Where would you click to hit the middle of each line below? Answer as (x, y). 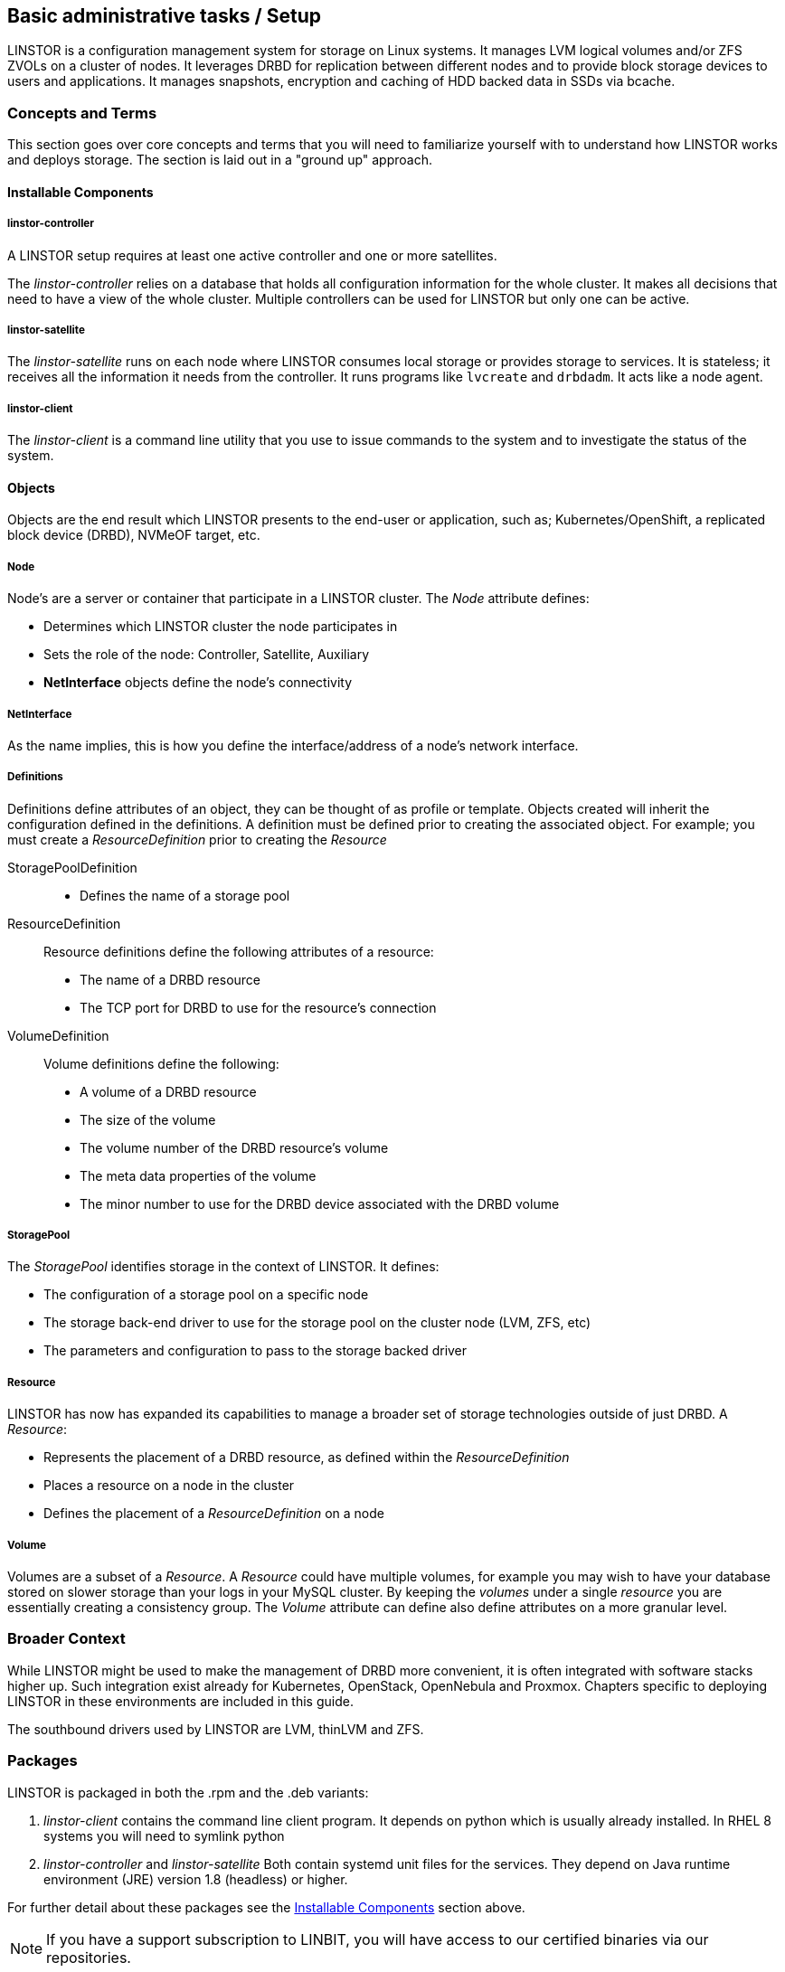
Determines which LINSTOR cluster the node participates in (221, 627)
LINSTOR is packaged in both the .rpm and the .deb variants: (188, 1792)
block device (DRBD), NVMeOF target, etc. (134, 535)
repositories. (89, 1957)
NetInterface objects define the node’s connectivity (198, 683)
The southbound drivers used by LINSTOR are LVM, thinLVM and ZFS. (216, 1729)
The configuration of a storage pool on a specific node (206, 1295)
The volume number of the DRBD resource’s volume (234, 1147)
